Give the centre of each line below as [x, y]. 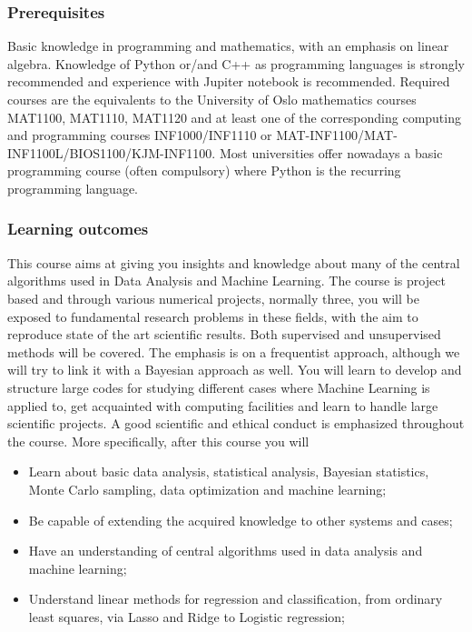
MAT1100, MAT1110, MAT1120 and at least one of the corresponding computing [234, 117]
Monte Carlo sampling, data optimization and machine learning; [207, 489]
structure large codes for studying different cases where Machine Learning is [219, 387]
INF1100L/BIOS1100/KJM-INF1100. [112, 152]
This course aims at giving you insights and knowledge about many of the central [234, 262]
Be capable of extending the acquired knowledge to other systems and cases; [241, 520]
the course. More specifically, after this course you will [158, 441]
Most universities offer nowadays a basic [331, 152]
